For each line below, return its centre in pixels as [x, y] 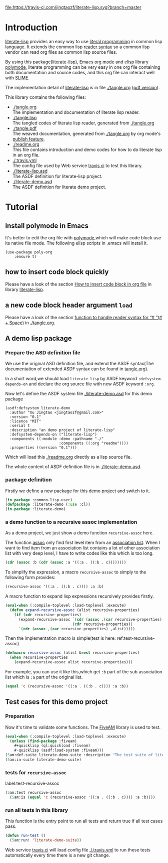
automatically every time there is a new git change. [57, 855]
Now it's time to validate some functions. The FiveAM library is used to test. [83, 727]
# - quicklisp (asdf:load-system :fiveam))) [59, 750]
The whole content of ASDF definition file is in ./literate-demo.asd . [73, 467]
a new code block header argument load [69, 305]
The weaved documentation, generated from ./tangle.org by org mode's [86, 133]
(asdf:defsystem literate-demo [38, 408]
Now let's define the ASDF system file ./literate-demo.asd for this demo [79, 394]
